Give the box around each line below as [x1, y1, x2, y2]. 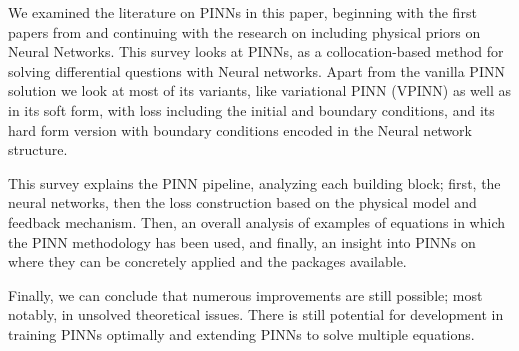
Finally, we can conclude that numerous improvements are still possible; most [8, 284, 483, 305]
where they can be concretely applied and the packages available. [8, 251, 407, 272]
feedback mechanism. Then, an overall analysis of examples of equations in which [8, 211, 506, 232]
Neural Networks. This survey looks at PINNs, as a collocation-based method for [8, 41, 504, 62]
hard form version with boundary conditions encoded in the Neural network [8, 119, 473, 140]
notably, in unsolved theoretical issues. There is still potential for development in [8, 304, 504, 325]
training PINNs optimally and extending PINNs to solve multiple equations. [8, 323, 475, 344]
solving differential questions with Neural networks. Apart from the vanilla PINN [8, 60, 505, 81]
